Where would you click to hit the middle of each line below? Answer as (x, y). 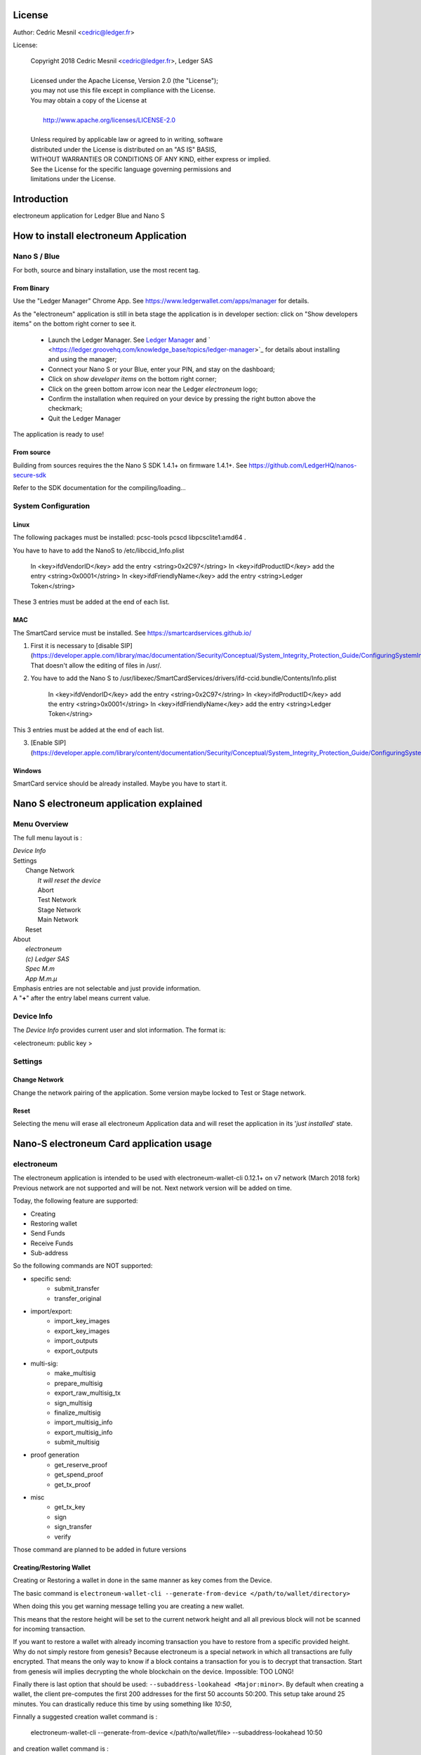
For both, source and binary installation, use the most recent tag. (106, 270)
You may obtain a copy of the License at (89, 100)
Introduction (41, 199)
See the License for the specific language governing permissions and (131, 169)
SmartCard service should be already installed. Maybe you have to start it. (120, 783)
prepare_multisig (79, 1383)
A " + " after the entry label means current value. (82, 998)
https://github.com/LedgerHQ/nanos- (303, 465)
